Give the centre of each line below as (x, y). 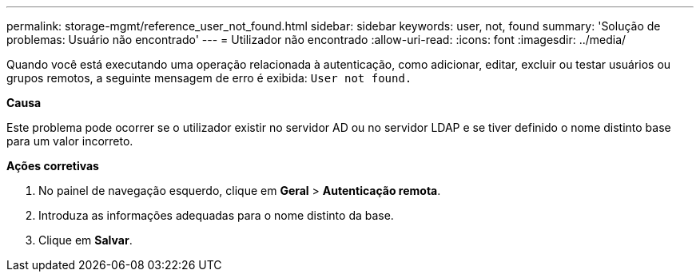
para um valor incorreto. (70, 141)
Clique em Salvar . (86, 240)
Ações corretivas (53, 166)
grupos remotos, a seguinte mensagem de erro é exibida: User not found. (209, 78)
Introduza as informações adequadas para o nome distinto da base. (216, 215)
